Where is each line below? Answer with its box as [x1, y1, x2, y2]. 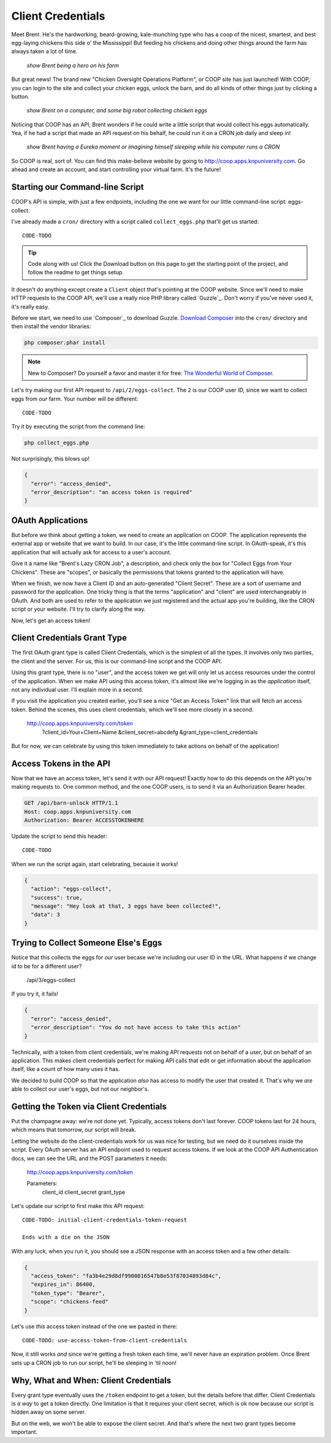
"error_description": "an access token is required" [31, 489, 192, 496]
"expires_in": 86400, [31, 1281, 96, 1288]
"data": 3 [31, 911, 61, 918]
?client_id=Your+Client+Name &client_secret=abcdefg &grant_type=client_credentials [42, 728, 258, 736]
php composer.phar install [24, 339, 105, 346]
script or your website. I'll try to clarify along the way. [11, 605, 146, 613]
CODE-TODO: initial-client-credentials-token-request [22, 1217, 187, 1224]
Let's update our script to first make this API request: [11, 1202, 145, 1210]
